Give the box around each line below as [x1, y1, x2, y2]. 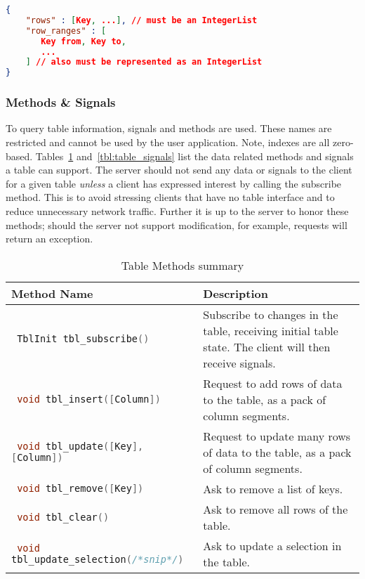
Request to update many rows [203, 427, 351, 444]
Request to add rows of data [203, 375, 343, 391]
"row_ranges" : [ [25, 25, 107, 36]
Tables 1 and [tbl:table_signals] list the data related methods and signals [35, 148, 354, 163]
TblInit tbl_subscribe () [17, 332, 150, 344]
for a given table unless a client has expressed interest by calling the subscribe [6, 176, 342, 190]
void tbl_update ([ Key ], [17, 441, 144, 453]
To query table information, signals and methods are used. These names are [6, 121, 332, 136]
